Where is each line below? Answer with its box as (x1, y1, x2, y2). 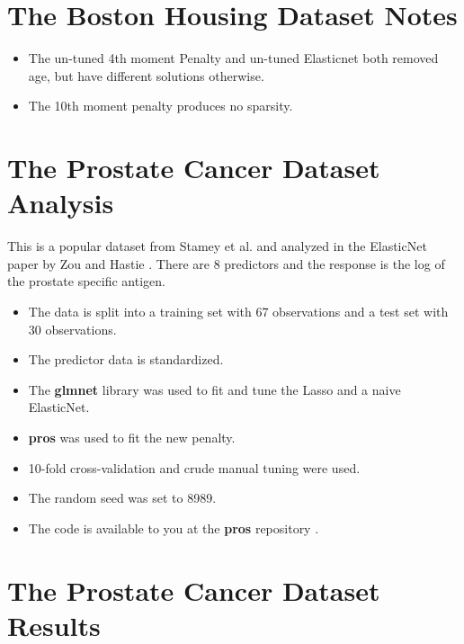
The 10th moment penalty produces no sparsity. (28, 96, 293, 115)
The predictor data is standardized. (28, 350, 224, 369)
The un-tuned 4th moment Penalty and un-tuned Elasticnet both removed (28, 49, 439, 67)
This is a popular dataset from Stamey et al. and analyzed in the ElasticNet (7, 237, 427, 255)
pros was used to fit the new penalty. (28, 427, 236, 446)
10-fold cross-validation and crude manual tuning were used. (28, 458, 361, 477)
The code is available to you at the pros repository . (28, 518, 319, 537)
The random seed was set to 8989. (28, 488, 217, 507)
